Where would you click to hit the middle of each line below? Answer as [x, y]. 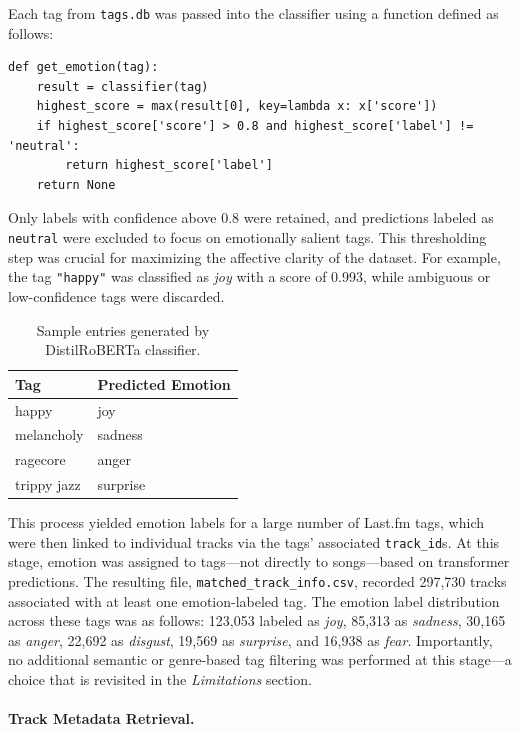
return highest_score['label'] [169, 165]
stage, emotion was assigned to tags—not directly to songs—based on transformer [259, 561]
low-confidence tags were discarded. [116, 295]
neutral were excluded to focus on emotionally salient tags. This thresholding [247, 237]
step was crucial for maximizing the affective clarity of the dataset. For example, [254, 256]
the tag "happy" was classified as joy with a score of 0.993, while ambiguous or [249, 276]
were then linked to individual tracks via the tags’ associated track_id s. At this [254, 541]
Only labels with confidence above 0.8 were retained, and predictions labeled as [251, 217]
